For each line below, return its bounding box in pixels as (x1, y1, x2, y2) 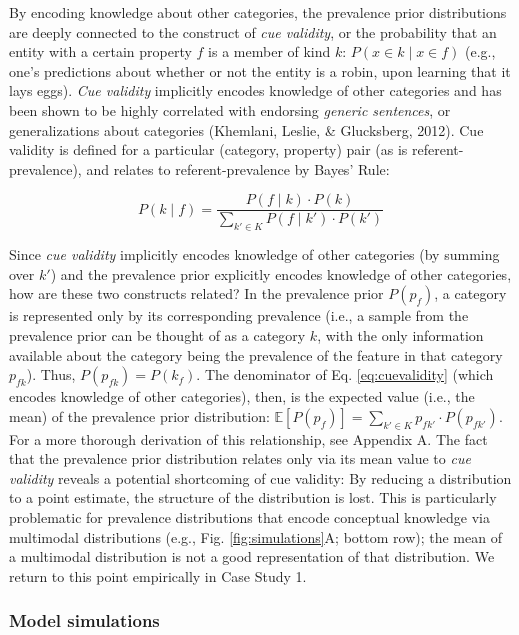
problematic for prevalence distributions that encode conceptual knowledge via (9, 506, 490, 527)
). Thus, (26, 364, 76, 385)
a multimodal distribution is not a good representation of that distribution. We (9, 546, 495, 567)
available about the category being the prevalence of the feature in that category (9, 344, 503, 365)
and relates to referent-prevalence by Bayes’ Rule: (86, 158, 390, 179)
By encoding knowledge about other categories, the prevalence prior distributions (9, 2, 507, 22)
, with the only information (317, 324, 484, 345)
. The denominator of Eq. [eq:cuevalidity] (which (196, 364, 494, 385)
